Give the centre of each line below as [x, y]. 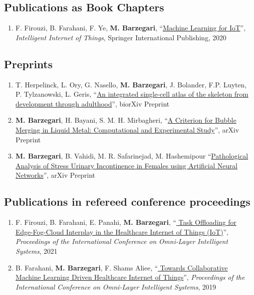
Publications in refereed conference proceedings [127, 201]
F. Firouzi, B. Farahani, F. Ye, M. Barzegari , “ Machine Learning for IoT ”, [130, 28]
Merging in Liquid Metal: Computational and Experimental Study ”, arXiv [127, 129]
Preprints [28, 64]
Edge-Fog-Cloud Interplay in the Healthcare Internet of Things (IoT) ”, [122, 231]
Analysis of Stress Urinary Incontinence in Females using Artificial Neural [127, 165]
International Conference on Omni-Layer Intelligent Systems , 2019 [116, 286]
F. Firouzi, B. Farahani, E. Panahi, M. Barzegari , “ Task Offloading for [126, 222]
